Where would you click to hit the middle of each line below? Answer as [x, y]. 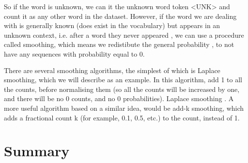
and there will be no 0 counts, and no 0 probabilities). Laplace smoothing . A [119, 98]
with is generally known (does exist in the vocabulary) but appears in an [112, 25]
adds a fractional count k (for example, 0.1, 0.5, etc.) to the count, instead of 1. [122, 117]
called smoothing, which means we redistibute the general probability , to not [119, 44]
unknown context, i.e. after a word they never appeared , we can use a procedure [124, 35]
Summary [37, 151]
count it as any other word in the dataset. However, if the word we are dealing [120, 16]
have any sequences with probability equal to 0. [74, 53]
